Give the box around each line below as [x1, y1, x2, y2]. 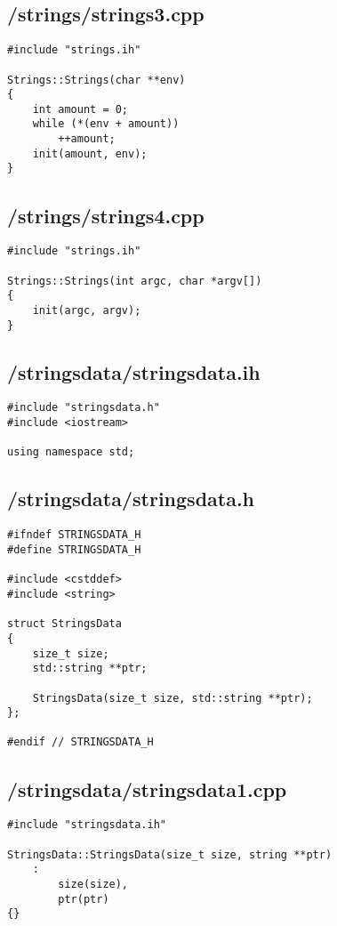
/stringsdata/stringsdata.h [7, 485, 255, 512]
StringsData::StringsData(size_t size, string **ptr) [7, 848, 333, 861]
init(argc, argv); [32, 303, 141, 317]
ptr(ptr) [58, 892, 109, 906]
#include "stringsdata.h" [7, 401, 160, 415]
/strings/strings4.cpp [7, 201, 205, 229]
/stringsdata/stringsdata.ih [7, 358, 261, 385]
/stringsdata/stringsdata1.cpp [7, 775, 287, 802]
